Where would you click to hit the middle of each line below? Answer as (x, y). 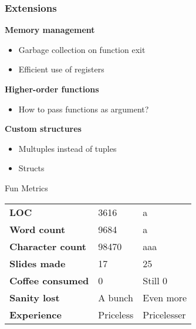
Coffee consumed (49, 280)
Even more (165, 297)
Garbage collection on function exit (82, 49)
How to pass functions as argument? (84, 109)
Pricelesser (164, 314)
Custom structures (43, 129)
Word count (38, 229)
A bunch (116, 297)
